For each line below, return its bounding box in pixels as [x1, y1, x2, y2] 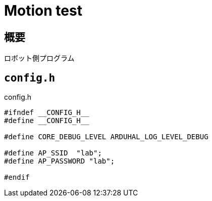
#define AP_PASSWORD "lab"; [4, 157, 115, 166]
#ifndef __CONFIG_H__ [4, 108, 89, 117]
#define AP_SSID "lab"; [4, 149, 102, 157]
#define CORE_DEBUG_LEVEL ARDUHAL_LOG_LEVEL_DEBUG [4, 133, 208, 141]
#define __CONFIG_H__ [4, 116, 89, 125]
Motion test [4, 2, 82, 19]
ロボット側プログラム [4, 54, 75, 63]
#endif [4, 173, 30, 182]
